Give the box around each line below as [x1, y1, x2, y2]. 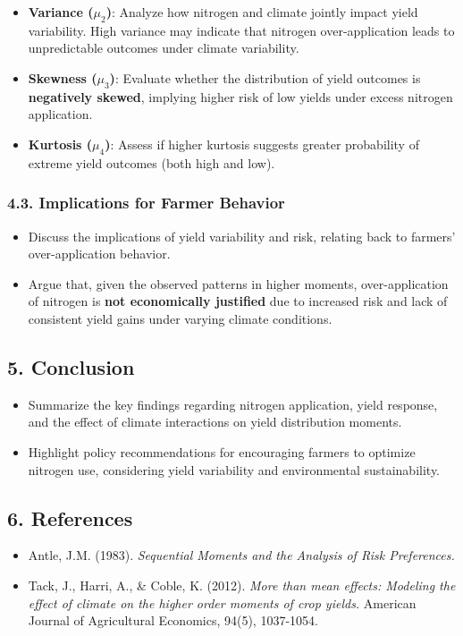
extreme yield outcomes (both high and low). [28, 153, 275, 172]
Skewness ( [28, 68, 97, 87]
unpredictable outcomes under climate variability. [28, 38, 299, 57]
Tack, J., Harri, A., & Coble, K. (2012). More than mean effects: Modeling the [28, 575, 456, 594]
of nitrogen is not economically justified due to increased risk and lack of [28, 292, 448, 310]
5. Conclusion [7, 352, 135, 380]
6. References [7, 504, 133, 531]
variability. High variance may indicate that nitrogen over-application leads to [28, 21, 455, 39]
